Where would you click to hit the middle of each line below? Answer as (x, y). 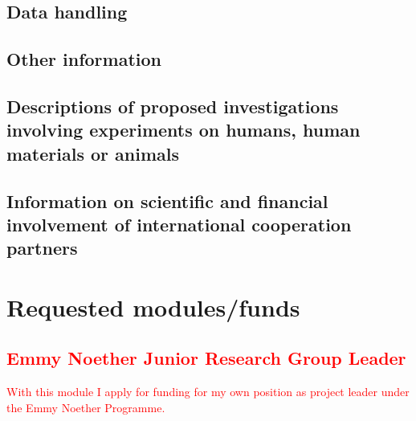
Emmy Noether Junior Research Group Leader (206, 358)
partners (42, 248)
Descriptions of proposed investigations (173, 106)
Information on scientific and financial (167, 200)
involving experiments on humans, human (184, 130)
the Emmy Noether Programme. (86, 407)
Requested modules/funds (153, 307)
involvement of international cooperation (179, 224)
